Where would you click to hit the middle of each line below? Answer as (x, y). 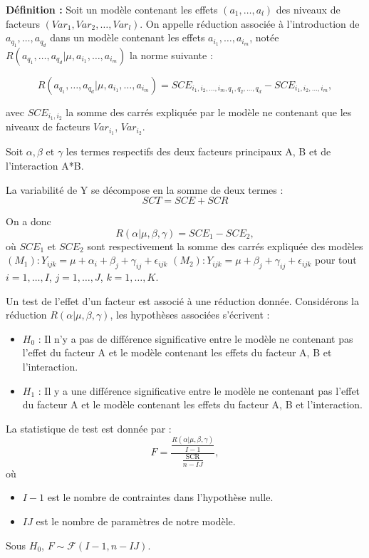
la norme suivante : (171, 55)
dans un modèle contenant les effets (128, 37)
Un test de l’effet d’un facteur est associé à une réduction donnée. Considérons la (182, 300)
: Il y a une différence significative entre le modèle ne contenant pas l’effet (199, 390)
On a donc (28, 221)
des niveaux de (308, 9)
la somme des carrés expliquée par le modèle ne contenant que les (209, 112)
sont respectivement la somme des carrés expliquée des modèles (225, 246)
